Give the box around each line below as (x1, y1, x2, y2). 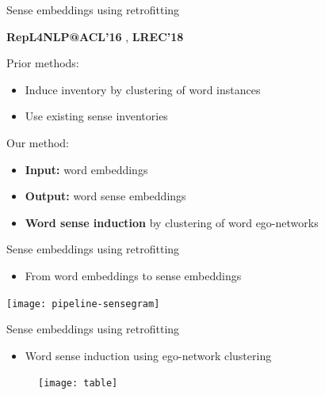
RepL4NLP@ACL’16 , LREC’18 (6, 28, 184, 44)
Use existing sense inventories (25, 108, 168, 124)
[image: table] (38, 378, 118, 389)
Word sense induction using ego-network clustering (25, 347, 272, 363)
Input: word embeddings (25, 161, 148, 177)
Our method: (6, 134, 70, 150)
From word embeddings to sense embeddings (25, 267, 242, 283)
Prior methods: (6, 55, 79, 71)
